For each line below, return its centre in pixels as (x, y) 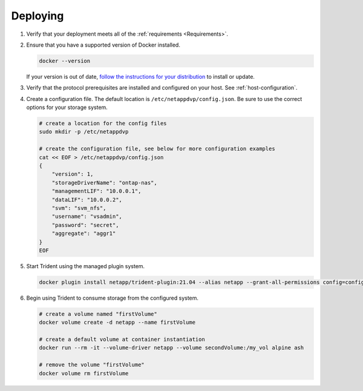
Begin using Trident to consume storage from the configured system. (113, 298)
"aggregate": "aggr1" (84, 234)
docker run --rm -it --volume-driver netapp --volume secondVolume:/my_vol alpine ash (172, 348)
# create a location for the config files (103, 123)
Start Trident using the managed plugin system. (86, 266)
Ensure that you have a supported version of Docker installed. (103, 45)
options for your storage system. (67, 107)
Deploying (38, 16)
